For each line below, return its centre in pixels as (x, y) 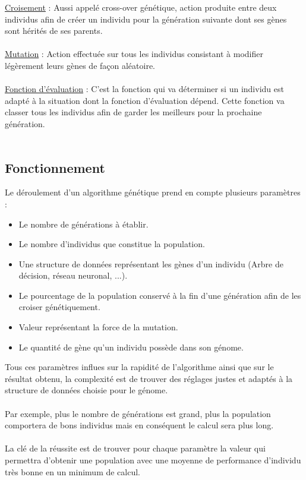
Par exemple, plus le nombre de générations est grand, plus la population (138, 413)
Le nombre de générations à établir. (83, 224)
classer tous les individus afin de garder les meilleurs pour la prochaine (133, 112)
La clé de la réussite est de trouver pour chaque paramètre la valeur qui (135, 448)
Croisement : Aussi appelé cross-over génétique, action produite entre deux (141, 7)
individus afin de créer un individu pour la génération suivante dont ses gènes (146, 19)
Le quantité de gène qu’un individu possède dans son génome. (131, 347)
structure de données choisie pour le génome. (86, 390)
